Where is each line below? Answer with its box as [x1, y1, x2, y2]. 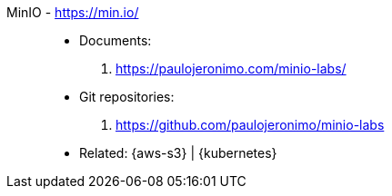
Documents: [79, 33, 152, 48]
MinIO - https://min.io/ [6, 5, 139, 20]
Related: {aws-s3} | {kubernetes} [79, 145, 277, 161]
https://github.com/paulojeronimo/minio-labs [116, 117, 385, 132]
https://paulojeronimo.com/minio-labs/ [116, 61, 347, 76]
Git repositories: [79, 89, 175, 104]
